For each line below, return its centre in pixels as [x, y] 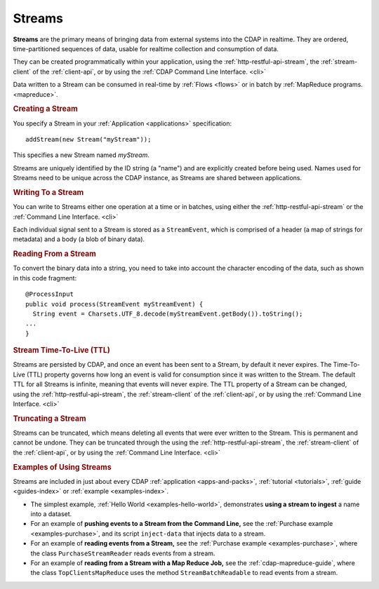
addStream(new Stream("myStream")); [88, 139]
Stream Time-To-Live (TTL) [61, 351]
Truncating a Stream [49, 419]
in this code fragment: [45, 278]
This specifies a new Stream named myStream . [81, 155]
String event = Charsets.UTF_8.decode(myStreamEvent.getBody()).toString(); [168, 313]
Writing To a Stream [48, 192]
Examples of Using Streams [62, 467]
